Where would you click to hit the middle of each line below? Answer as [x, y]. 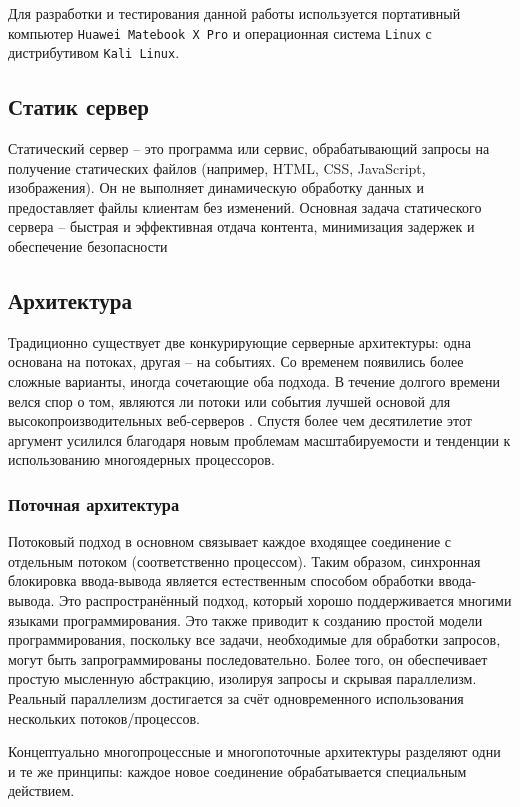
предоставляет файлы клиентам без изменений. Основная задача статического [245, 206]
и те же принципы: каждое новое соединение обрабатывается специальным [237, 770]
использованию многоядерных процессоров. [141, 459]
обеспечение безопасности [88, 246]
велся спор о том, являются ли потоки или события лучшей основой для [229, 400]
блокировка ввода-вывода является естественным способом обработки [221, 580]
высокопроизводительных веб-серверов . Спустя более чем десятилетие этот [240, 420]
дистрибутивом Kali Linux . [94, 52]
